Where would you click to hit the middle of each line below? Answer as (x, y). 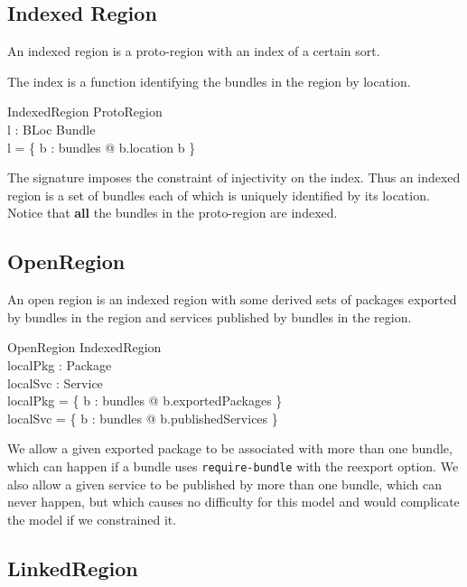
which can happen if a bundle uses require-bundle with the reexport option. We (233, 466)
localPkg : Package (60, 364)
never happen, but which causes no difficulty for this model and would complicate (233, 502)
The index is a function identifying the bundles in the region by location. (209, 81)
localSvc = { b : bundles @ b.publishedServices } (143, 418)
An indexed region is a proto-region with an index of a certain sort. (194, 51)
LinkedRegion (73, 568)
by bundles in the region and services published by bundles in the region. (210, 317)
